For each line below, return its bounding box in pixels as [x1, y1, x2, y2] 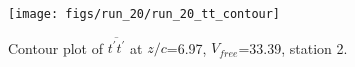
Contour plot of [8, 37, 103, 58]
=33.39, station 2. [238, 37, 348, 58]
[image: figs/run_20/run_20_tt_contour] [8, 7, 281, 21]
